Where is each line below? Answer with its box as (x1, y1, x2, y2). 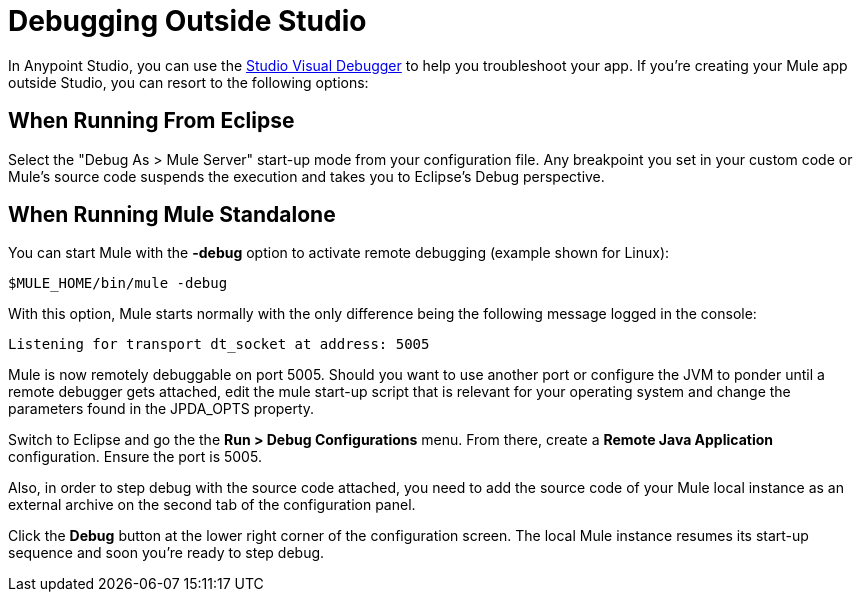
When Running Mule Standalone (8, 202, 336, 228)
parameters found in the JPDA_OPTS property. (8, 400, 315, 418)
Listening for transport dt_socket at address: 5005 (8, 336, 430, 353)
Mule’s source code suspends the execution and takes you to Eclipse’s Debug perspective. (8, 167, 605, 185)
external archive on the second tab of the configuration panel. (8, 496, 416, 514)
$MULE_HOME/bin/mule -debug (8, 275, 228, 292)
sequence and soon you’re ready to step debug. (8, 544, 325, 562)
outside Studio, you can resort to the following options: (8, 73, 369, 91)
